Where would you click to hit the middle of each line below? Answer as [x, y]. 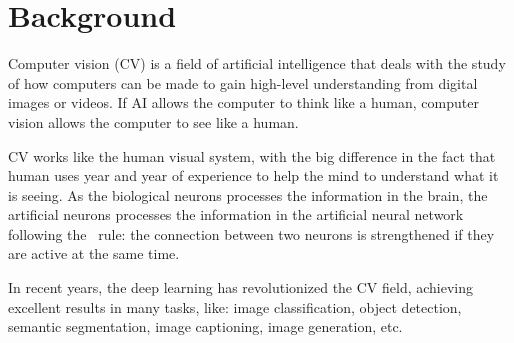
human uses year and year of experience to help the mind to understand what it [253, 175]
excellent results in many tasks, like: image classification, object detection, [235, 306]
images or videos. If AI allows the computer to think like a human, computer [243, 102]
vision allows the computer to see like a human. [153, 121]
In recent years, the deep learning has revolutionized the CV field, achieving [241, 287]
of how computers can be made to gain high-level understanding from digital [243, 82]
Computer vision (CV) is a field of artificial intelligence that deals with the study [257, 63]
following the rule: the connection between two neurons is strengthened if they [251, 233]
